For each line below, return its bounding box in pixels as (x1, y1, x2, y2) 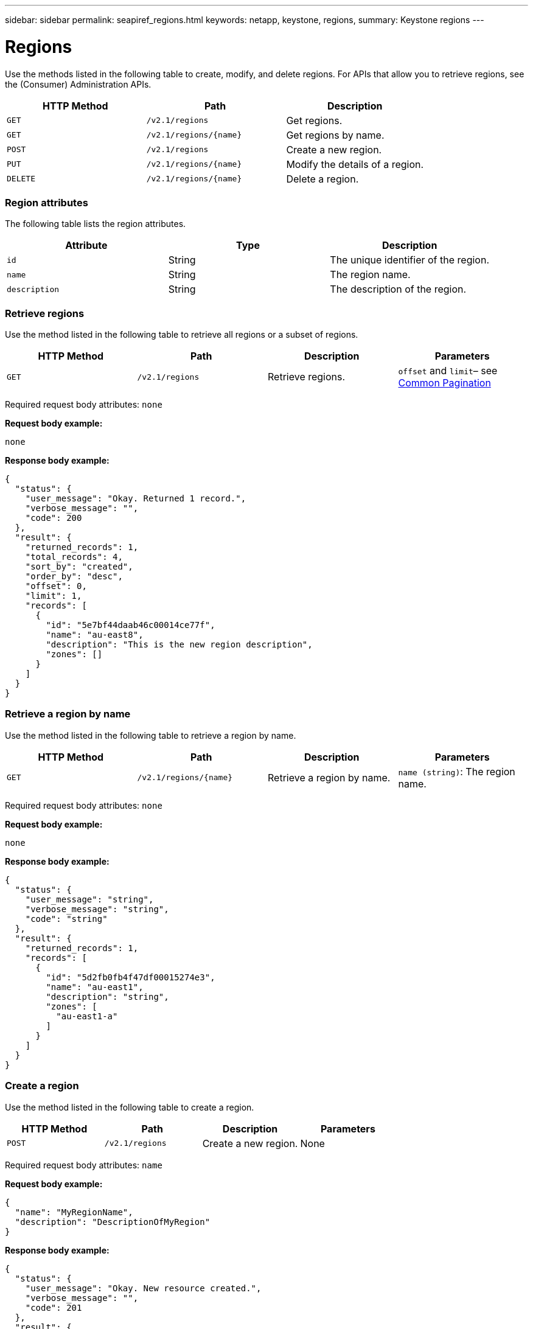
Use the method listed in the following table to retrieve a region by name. (5, 730, 296, 741)
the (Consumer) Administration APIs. (5, 78, 152, 89)
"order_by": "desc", (25, 571, 123, 581)
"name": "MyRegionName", (15, 1207, 133, 1217)
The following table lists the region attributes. (5, 218, 186, 229)
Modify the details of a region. (286, 158, 424, 170)
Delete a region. (286, 172, 359, 185)
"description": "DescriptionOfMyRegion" (15, 1216, 211, 1227)
